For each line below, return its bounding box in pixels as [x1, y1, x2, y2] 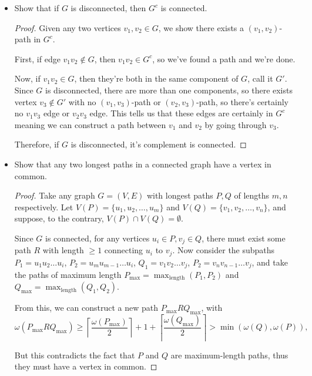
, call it [247, 72, 273, 85]
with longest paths [146, 189, 213, 202]
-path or [131, 95, 161, 108]
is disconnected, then [71, 2, 146, 14]
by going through [204, 118, 267, 130]
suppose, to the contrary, [14, 212, 104, 224]
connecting [104, 244, 143, 256]
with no [68, 95, 96, 108]
